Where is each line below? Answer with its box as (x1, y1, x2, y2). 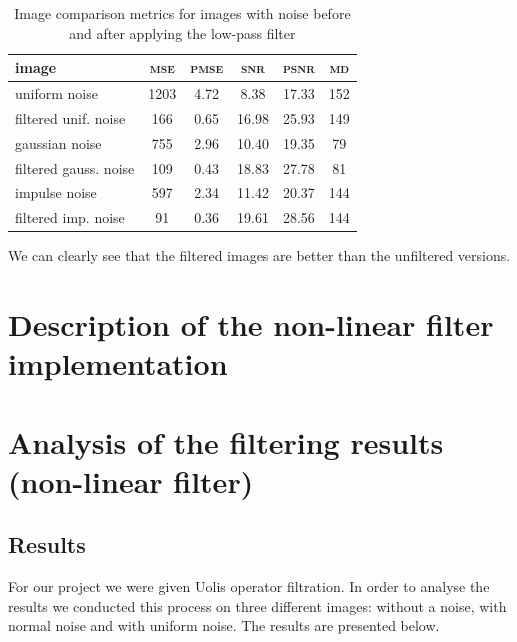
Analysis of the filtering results (8, 421, 444, 462)
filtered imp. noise (15, 207, 125, 228)
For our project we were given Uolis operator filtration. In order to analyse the (8, 576, 490, 597)
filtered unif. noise (15, 107, 126, 128)
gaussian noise (15, 132, 102, 153)
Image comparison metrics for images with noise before (14, 3, 351, 23)
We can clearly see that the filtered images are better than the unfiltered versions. (8, 245, 511, 266)
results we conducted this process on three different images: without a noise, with (8, 595, 507, 616)
